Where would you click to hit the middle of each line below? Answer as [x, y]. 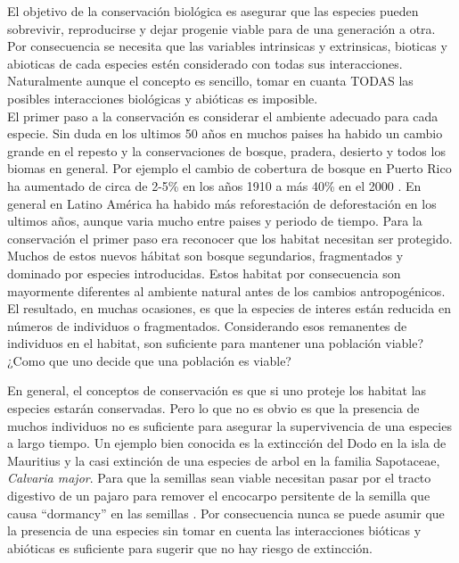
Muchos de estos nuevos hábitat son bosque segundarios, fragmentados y [205, 256]
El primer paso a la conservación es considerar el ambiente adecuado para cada [223, 116]
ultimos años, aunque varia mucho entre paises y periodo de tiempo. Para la [215, 221]
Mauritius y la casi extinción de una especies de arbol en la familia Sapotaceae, [224, 460]
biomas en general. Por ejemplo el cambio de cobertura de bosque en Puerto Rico [229, 168]
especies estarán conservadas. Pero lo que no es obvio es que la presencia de [213, 408]
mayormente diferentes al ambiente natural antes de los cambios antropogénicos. [226, 290]
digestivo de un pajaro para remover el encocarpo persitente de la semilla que [219, 496]
